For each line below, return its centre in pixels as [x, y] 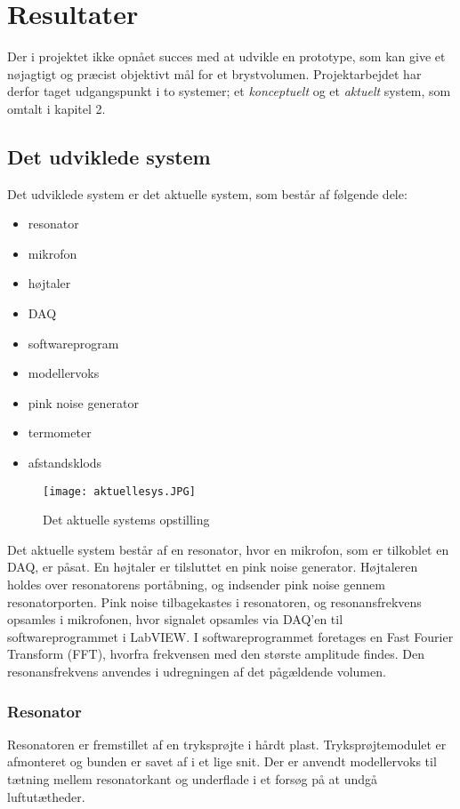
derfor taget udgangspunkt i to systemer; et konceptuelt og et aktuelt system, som [229, 91]
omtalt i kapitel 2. [56, 108]
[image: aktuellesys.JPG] [119, 491]
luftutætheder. [46, 796]
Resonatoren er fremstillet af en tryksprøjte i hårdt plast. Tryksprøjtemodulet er [227, 744]
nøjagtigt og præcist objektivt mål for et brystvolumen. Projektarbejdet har [214, 73]
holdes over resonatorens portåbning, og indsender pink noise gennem [196, 585]
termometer [60, 433]
